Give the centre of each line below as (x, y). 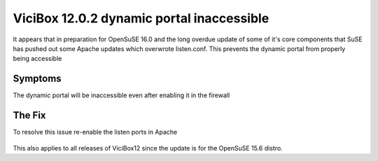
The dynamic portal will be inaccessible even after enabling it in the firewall (121, 95)
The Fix (29, 115)
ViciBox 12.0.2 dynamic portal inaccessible (141, 18)
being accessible (37, 59)
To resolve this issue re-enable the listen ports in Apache (95, 132)
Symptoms (37, 79)
